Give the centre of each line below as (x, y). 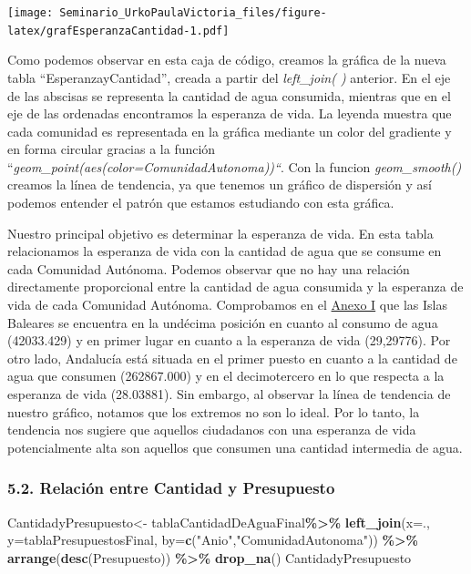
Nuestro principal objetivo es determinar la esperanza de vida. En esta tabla (220, 233)
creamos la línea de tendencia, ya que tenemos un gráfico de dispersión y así (220, 184)
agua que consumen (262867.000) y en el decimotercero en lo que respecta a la (226, 376)
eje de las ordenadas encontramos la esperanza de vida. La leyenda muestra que (230, 113)
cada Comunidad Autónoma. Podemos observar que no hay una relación (209, 268)
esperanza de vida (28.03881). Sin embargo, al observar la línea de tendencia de (229, 394)
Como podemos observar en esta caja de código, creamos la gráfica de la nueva (227, 60)
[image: (31, 13)
